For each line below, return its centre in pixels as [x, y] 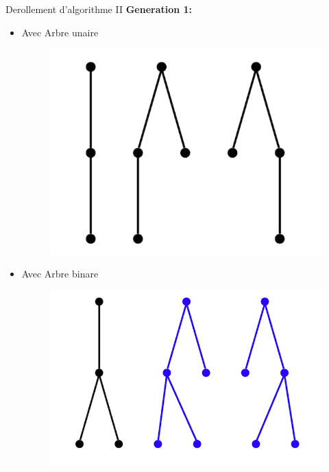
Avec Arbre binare [60, 273]
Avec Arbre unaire [60, 32]
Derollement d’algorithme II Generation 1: [99, 9]
